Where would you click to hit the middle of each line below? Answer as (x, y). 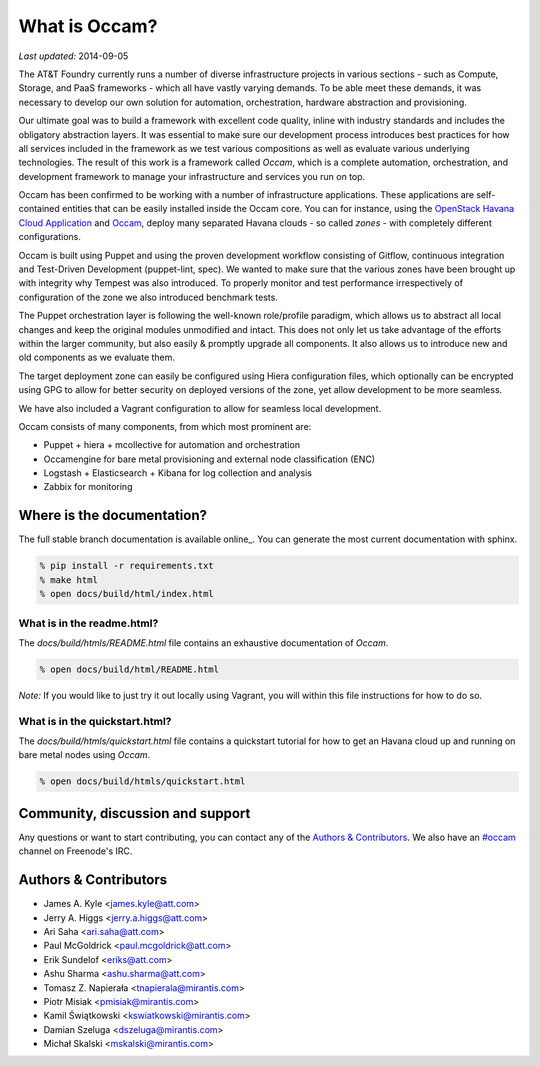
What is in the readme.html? (88, 623)
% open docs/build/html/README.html (129, 669)
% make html (69, 579)
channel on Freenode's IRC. (75, 851)
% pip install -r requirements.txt (126, 566)
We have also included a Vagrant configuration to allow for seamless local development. (200, 408)
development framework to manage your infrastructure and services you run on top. (192, 176)
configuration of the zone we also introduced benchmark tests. (148, 297)
